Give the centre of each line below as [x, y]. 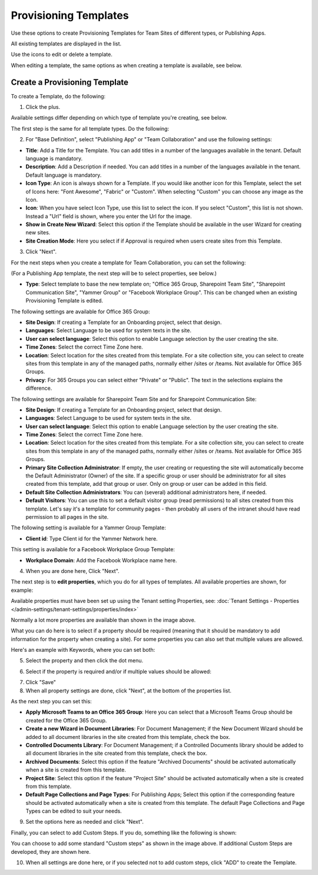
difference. [39, 388]
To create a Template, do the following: [58, 96]
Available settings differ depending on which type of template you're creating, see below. [119, 118]
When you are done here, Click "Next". [73, 571]
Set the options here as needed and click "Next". [85, 822]
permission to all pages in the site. [67, 517]
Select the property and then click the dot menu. [85, 661]
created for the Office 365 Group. [66, 720]
